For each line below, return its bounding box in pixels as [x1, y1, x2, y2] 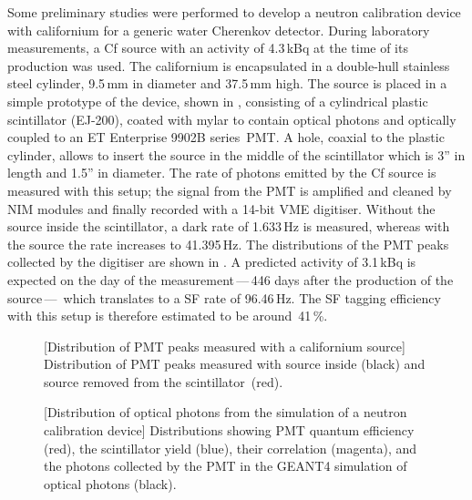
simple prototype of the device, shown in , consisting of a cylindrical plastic [7, 91, 428, 110]
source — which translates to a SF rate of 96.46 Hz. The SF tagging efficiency [7, 288, 441, 307]
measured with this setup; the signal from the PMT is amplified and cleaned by [7, 180, 452, 199]
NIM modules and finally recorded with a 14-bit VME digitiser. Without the [7, 199, 436, 218]
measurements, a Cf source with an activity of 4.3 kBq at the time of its [7, 38, 408, 57]
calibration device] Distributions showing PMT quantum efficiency [44, 421, 415, 440]
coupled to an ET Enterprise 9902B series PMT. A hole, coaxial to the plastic [7, 128, 445, 147]
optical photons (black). [44, 474, 177, 493]
